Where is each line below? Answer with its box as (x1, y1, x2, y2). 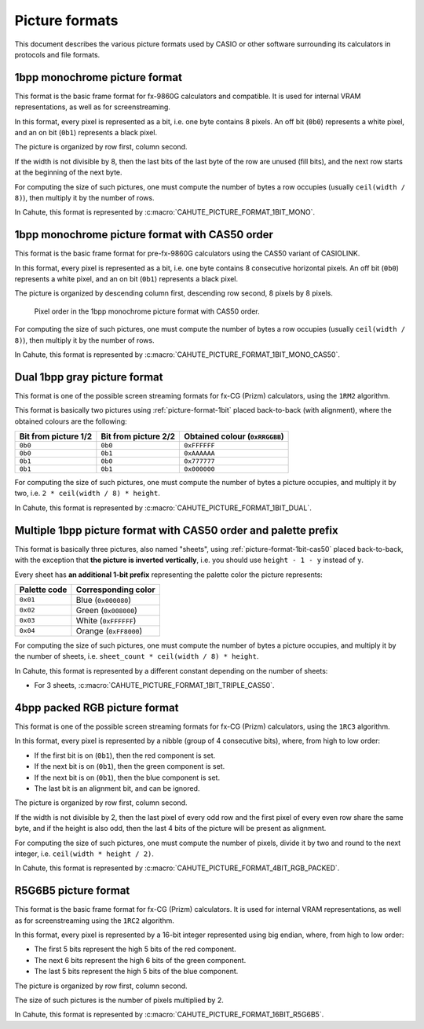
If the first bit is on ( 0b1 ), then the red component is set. (34, 751, 216, 760)
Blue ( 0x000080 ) (75, 594, 132, 605)
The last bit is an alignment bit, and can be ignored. (34, 783, 200, 793)
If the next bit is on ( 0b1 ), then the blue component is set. (34, 773, 220, 782)
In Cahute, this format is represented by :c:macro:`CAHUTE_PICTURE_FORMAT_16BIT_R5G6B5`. (14, 1010, 324, 1020)
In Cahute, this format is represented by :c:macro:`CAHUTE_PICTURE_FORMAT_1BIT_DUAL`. (14, 503, 312, 513)
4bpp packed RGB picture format (14, 700, 179, 715)
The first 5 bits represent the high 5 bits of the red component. (34, 944, 236, 954)
